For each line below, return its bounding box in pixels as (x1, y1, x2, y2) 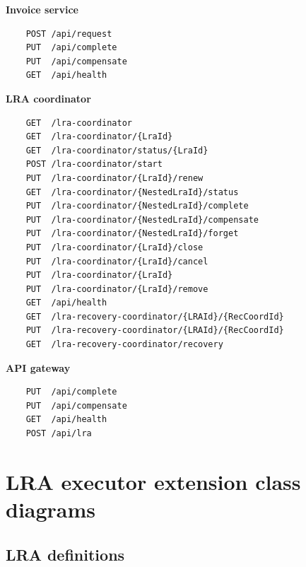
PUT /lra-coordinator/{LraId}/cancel (25, 256, 208, 267)
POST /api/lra (25, 428, 92, 439)
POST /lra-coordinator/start (25, 159, 163, 170)
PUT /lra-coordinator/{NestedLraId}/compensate (25, 214, 259, 225)
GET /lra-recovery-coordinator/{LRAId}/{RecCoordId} (25, 311, 284, 322)
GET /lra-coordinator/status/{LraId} (25, 145, 208, 156)
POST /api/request (25, 28, 112, 39)
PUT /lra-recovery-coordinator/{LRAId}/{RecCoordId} (25, 325, 284, 336)
